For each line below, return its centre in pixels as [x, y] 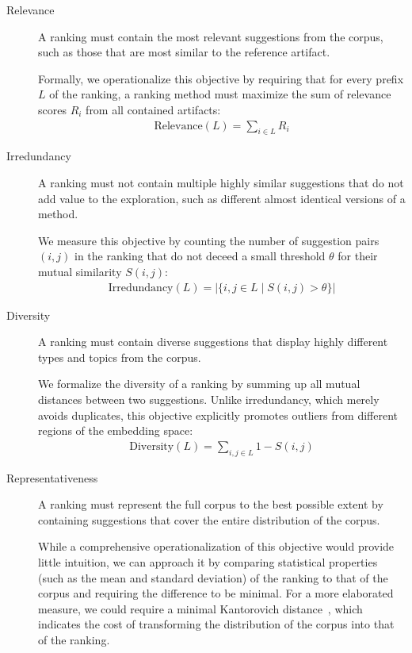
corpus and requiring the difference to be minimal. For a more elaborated [216, 593]
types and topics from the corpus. [120, 357]
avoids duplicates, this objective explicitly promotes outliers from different [218, 415]
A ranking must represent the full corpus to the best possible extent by [211, 504]
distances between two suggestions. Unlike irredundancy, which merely [209, 399]
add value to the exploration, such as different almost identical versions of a [222, 198]
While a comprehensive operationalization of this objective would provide [216, 546]
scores [52, 109]
